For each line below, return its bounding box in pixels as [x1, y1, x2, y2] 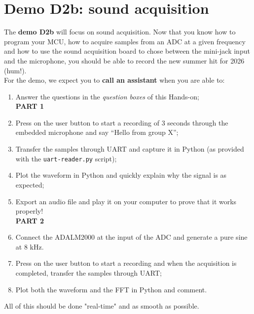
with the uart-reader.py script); [15, 153, 117, 163]
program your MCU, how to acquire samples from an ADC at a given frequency [4, 36, 246, 46]
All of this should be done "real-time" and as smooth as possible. [4, 301, 199, 311]
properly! [15, 206, 43, 216]
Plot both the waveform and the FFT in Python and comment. [15, 284, 207, 294]
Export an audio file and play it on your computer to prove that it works [15, 196, 237, 206]
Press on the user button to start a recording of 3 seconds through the [15, 117, 228, 127]
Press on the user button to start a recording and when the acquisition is [15, 258, 237, 268]
